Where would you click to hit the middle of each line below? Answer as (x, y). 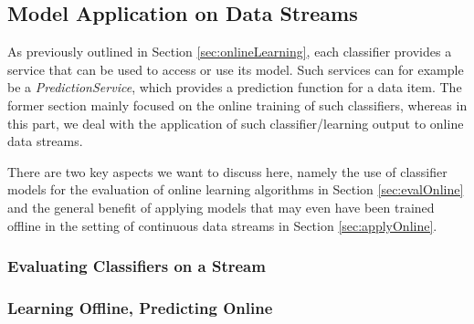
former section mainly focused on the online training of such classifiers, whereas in (237, 105)
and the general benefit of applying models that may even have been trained (221, 207)
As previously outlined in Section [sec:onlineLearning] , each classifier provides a (230, 52)
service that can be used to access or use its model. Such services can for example (236, 69)
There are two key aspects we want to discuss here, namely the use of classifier (227, 171)
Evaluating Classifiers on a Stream (137, 266)
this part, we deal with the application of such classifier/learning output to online (236, 123)
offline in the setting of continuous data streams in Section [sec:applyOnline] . (222, 225)
